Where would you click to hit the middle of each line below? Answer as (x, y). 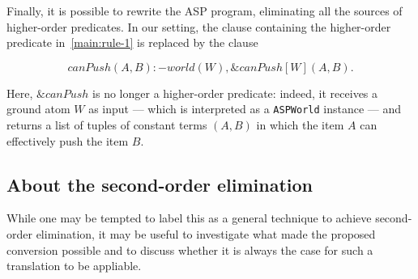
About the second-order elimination (160, 184)
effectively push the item (68, 140)
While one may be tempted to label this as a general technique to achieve (189, 218)
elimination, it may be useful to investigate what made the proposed (206, 234)
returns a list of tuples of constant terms (107, 125)
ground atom (38, 109)
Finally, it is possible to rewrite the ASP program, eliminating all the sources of (205, 11)
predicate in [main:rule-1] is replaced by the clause (132, 42)
